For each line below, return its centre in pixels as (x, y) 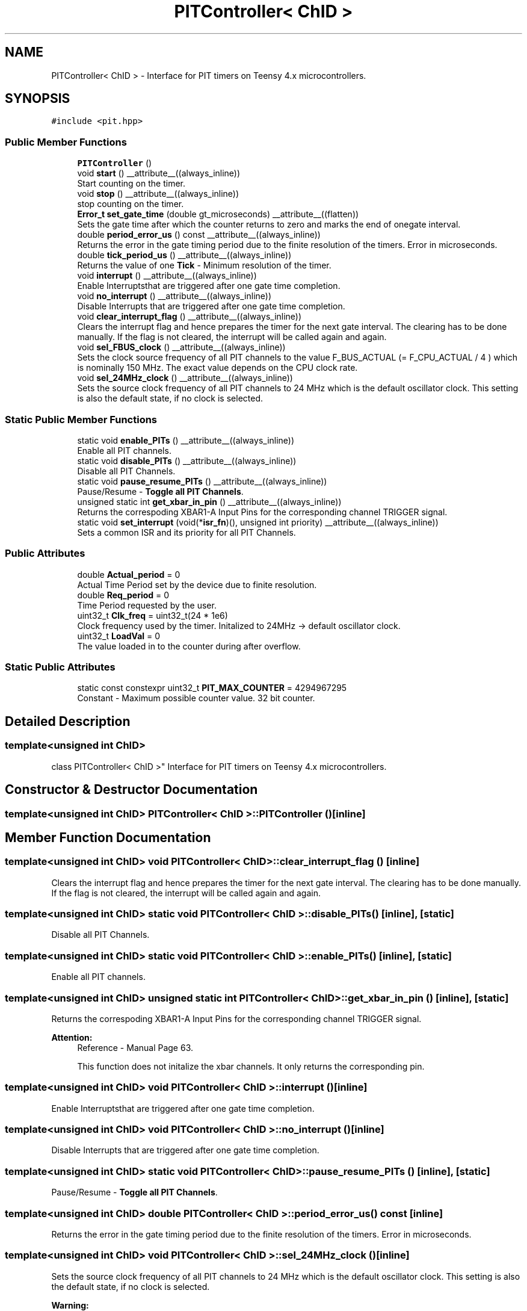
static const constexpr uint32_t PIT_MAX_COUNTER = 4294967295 (212, 688)
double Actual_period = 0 (129, 574)
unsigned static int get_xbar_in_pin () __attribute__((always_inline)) (209, 501)
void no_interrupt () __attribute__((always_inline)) (174, 296)
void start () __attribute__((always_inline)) (159, 173)
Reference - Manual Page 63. (135, 1047)
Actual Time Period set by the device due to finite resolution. (197, 584)
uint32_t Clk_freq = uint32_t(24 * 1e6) (153, 615)
